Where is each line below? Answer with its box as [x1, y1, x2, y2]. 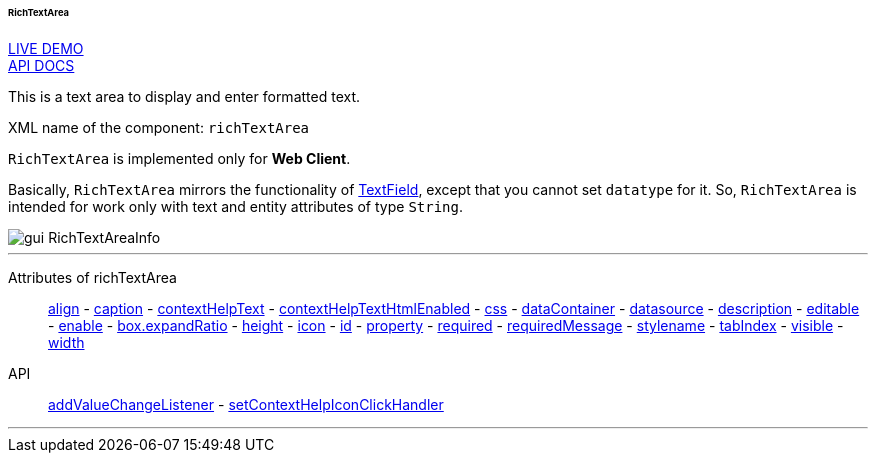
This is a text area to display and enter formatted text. [8, 87, 361, 105]
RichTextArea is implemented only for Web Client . [8, 149, 351, 167]
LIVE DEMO [8, 39, 84, 57]
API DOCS [8, 56, 75, 74]
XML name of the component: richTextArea [8, 118, 310, 136]
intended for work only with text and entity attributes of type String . [8, 197, 464, 215]
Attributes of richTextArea [8, 268, 177, 286]
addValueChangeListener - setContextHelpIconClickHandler [48, 395, 444, 413]
